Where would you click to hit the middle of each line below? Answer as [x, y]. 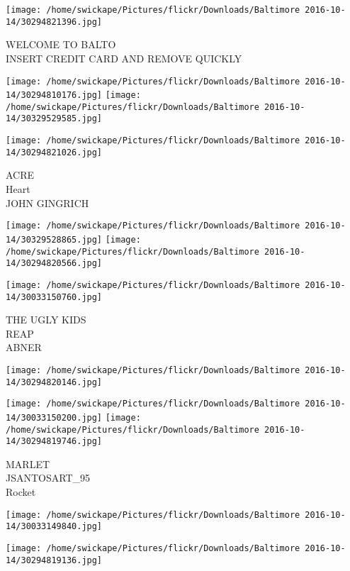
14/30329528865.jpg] [54, 239]
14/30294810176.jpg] [54, 95]
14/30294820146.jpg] [54, 382]
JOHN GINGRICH [47, 203]
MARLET [28, 464]
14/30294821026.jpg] [54, 152]
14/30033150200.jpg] [54, 417]
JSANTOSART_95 [48, 478]
